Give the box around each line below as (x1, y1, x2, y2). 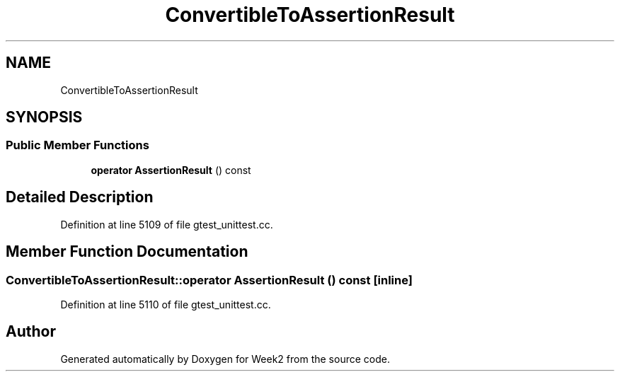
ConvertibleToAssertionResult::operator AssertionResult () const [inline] (6, 272, 413, 287)
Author (6, 323, 56, 341)
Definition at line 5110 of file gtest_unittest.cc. (60, 298, 271, 311)
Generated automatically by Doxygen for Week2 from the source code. (60, 352, 390, 365)
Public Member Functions (6, 138, 149, 153)
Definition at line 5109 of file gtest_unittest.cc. (60, 218, 273, 231)
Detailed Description (6, 188, 154, 207)
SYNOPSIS (6, 108, 83, 127)
